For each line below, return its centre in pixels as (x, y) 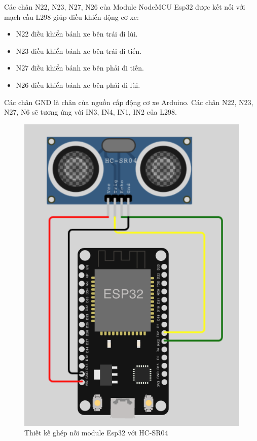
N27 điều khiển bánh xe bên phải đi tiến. (80, 68)
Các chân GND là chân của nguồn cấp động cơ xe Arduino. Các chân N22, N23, (129, 102)
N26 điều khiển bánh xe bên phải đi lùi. (78, 84)
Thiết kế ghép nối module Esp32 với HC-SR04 (96, 433)
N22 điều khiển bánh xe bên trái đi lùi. (77, 34)
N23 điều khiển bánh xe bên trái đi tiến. (79, 50)
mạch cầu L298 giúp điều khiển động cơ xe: (71, 16)
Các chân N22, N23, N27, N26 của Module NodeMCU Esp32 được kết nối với (125, 7)
